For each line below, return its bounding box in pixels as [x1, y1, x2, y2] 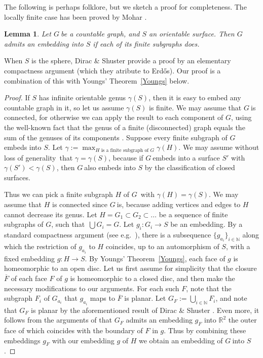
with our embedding [52, 335, 115, 345]
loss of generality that [4, 152, 73, 163]
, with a [226, 241, 250, 252]
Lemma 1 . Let [4, 28, 51, 39]
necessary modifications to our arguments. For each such [4, 283, 179, 293]
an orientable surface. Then [149, 28, 235, 39]
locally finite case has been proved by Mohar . [4, 11, 147, 22]
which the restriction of [4, 241, 77, 252]
